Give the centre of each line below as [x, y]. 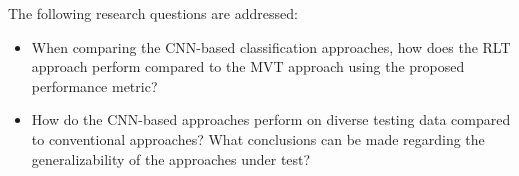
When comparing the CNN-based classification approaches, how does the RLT [271, 46]
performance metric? [94, 85]
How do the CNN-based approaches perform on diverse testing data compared [271, 119]
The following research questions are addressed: [153, 13]
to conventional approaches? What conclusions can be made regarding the [258, 138]
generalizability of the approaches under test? [171, 158]
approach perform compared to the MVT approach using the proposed [248, 66]
